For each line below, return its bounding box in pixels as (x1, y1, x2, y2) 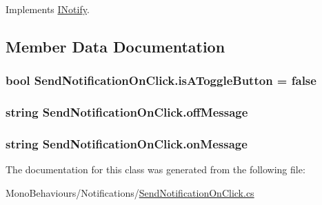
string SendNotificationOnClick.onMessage (6, 135, 248, 152)
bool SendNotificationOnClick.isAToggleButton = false (6, 72, 316, 89)
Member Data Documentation (6, 35, 225, 57)
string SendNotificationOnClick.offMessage (6, 104, 248, 121)
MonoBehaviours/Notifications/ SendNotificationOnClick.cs (6, 185, 254, 199)
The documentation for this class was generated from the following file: (6, 162, 305, 177)
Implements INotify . (6, 2, 90, 16)
